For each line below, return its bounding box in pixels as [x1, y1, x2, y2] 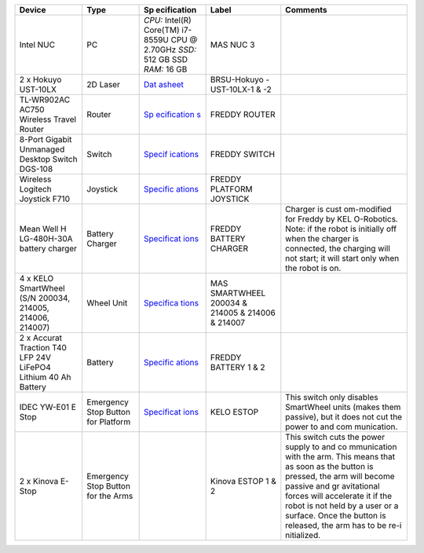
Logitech [19, 184, 53, 194]
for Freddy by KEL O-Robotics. [285, 214, 398, 224]
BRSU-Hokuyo [210, 75, 265, 85]
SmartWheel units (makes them [285, 401, 401, 412]
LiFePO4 [19, 362, 51, 372]
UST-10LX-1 [210, 84, 254, 94]
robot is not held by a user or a [285, 500, 399, 511]
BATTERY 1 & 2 [210, 362, 266, 372]
